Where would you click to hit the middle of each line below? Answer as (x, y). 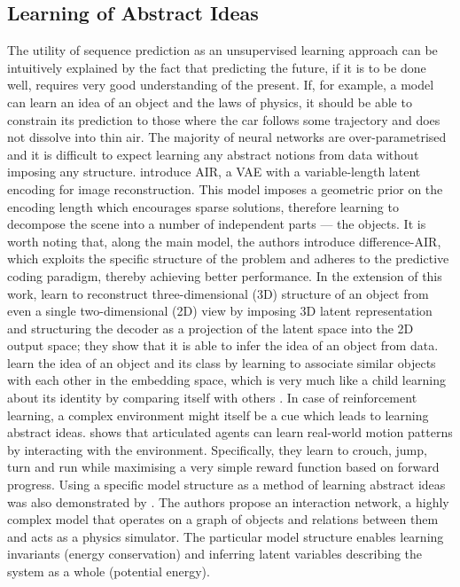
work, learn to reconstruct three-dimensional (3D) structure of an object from (218, 293)
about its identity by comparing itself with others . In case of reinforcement (212, 398)
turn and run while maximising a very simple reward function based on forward (223, 467)
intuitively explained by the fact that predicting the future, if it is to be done (217, 67)
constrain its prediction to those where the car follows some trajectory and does (224, 119)
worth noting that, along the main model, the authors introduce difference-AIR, (224, 241)
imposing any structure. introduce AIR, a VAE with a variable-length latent (214, 172)
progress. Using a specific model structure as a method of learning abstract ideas (226, 485)
